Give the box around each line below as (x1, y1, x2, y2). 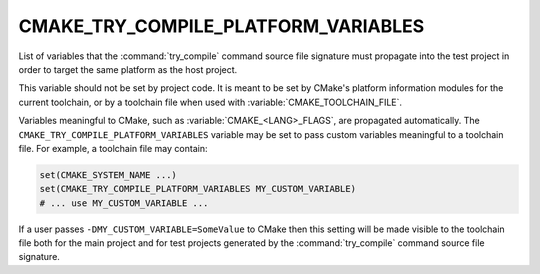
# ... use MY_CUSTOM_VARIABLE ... (39, 197, 209, 209)
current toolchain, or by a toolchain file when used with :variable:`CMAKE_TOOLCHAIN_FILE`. (18, 96, 403, 108)
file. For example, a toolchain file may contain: (18, 142, 208, 154)
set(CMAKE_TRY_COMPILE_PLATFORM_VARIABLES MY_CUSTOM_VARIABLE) (39, 183, 357, 195)
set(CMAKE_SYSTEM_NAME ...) (39, 169, 177, 180)
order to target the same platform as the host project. (18, 63, 238, 75)
